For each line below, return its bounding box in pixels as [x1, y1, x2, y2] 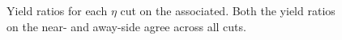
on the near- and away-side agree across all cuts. [6, 18, 246, 34]
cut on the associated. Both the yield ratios [120, 2, 336, 18]
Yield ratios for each [6, 2, 108, 18]
